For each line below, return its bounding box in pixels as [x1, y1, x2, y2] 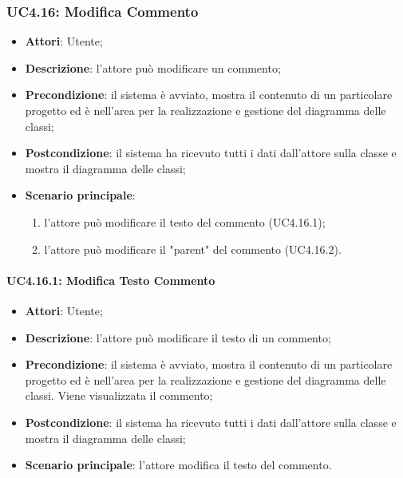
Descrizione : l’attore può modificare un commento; [25, 59, 281, 76]
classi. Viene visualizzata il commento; [25, 387, 213, 404]
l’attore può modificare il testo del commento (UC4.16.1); [44, 213, 326, 230]
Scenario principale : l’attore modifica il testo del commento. [25, 456, 332, 473]
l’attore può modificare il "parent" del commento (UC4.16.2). [44, 240, 342, 257]
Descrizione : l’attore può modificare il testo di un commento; [25, 329, 331, 346]
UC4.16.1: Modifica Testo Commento [6, 271, 215, 288]
